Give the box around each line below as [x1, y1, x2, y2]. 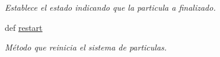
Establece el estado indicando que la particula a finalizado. [5, 1, 216, 13]
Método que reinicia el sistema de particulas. [5, 41, 167, 53]
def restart [5, 21, 43, 33]
